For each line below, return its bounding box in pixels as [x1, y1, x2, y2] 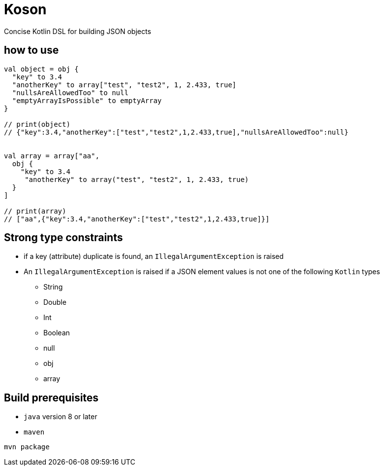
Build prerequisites [4, 391, 99, 404]
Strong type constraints [4, 231, 123, 244]
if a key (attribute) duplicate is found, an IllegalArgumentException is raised [24, 252, 284, 261]
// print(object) [4, 120, 70, 128]
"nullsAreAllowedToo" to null [12, 88, 128, 97]
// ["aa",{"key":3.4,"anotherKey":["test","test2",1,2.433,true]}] [4, 215, 270, 223]
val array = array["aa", [4, 151, 99, 160]
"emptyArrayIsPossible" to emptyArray [12, 96, 162, 105]
